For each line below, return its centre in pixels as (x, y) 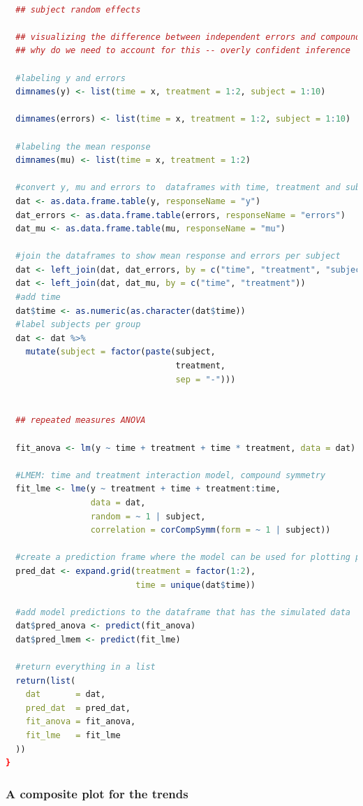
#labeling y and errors (71, 78)
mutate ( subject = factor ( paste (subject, (120, 352)
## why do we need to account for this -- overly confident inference (183, 51)
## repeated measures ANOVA (81, 420)
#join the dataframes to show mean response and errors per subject (178, 256)
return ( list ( (46, 681)
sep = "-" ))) (206, 379)
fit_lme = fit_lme (73, 736)
